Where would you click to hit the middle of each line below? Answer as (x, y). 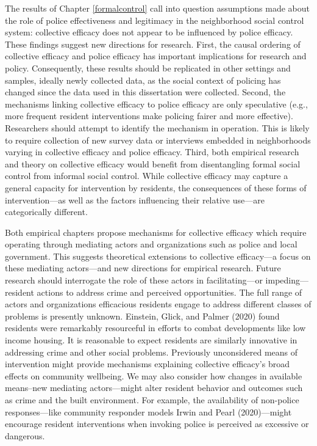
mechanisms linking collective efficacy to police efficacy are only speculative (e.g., (156, 104)
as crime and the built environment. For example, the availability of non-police (152, 400)
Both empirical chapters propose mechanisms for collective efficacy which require (156, 232)
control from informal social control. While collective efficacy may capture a (147, 176)
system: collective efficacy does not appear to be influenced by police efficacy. (149, 32)
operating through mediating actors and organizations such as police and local (151, 244)
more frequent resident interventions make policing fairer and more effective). (149, 116)
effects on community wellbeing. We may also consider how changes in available (154, 375)
